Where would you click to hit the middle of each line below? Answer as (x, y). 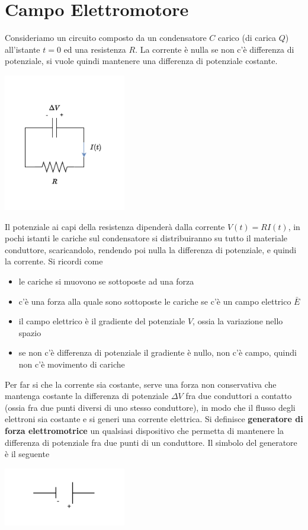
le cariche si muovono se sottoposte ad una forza (106, 281)
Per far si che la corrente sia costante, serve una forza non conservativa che (141, 384)
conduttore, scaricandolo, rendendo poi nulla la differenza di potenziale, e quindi (151, 249)
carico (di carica (247, 38)
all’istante (23, 49)
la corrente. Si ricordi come (54, 261)
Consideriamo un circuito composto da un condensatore (106, 38)
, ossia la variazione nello (238, 321)
